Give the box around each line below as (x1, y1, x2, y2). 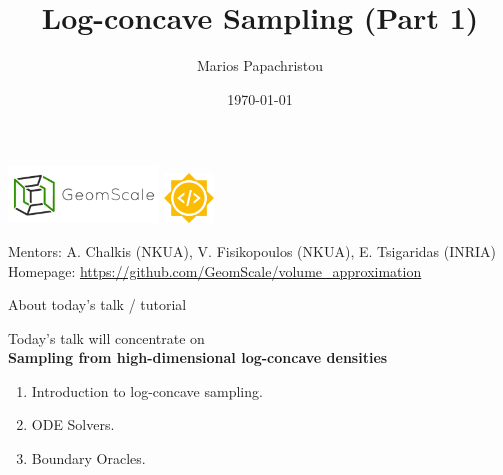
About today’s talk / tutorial (8, 294, 187, 315)
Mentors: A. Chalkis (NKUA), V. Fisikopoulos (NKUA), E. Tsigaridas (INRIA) (8, 240, 497, 261)
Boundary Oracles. (31, 448, 146, 469)
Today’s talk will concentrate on (8, 327, 205, 348)
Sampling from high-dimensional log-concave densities (8, 347, 388, 368)
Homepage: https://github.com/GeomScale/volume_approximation (8, 260, 422, 281)
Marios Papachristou (196, 55, 324, 76)
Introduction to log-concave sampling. (31, 380, 263, 401)
